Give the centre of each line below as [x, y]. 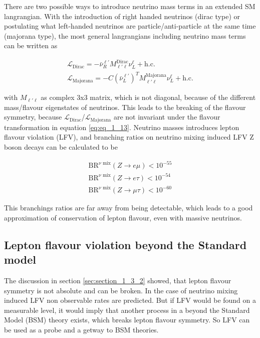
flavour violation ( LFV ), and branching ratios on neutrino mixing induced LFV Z [129, 137]
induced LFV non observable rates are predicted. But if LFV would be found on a [130, 300]
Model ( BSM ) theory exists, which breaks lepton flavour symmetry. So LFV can [127, 320]
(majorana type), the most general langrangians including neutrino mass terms [125, 35]
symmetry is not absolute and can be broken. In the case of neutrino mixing [121, 290]
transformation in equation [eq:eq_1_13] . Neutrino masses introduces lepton [122, 127]
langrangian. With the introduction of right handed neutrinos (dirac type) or [122, 16]
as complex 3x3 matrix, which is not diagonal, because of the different [148, 97]
